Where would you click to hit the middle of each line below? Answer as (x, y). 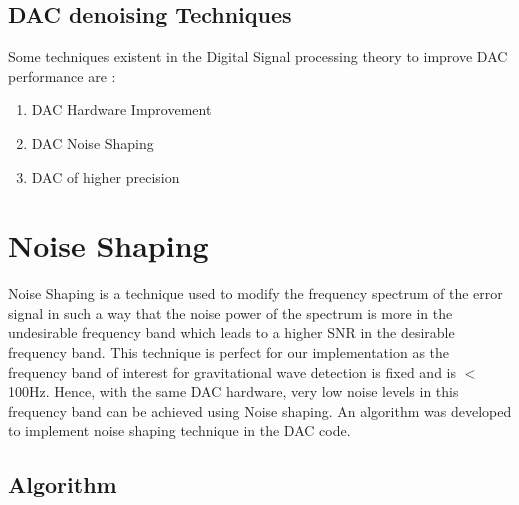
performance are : (62, 75)
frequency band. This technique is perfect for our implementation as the (229, 352)
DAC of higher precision (105, 176)
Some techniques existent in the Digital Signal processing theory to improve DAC (258, 56)
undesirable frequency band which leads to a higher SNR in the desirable (231, 332)
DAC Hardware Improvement (121, 109)
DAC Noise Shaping (92, 142)
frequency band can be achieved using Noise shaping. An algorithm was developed (260, 410)
